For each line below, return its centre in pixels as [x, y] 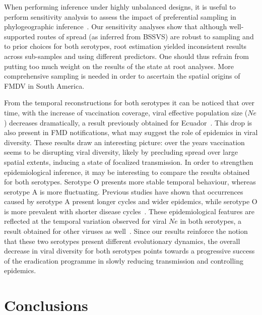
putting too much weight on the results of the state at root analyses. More [119, 66]
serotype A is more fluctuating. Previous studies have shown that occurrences [124, 191]
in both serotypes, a [211, 221]
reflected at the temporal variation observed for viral [85, 221]
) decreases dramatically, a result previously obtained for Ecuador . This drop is [128, 122]
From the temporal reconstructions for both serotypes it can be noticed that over [129, 103]
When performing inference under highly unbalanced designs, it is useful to [120, 7]
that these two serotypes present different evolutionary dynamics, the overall [122, 241]
